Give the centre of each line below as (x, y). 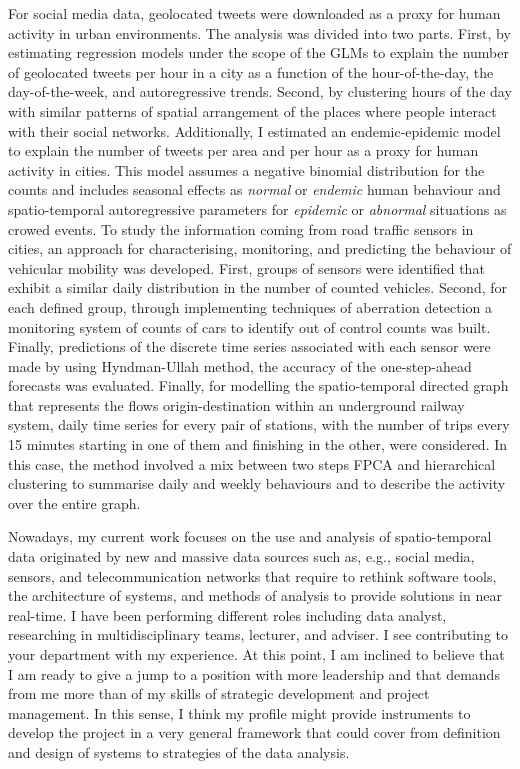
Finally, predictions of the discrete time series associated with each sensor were (249, 346)
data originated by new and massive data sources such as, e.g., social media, (241, 556)
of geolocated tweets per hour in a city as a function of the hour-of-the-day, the (251, 71)
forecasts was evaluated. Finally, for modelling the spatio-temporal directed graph (258, 385)
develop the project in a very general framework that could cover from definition (254, 732)
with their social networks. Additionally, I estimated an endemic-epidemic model (254, 130)
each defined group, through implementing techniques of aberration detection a (250, 306)
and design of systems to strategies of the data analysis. (179, 751)
